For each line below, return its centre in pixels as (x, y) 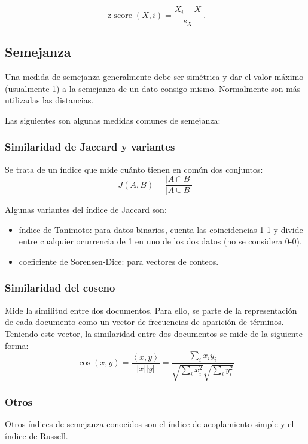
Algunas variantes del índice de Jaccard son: (86, 209)
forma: (17, 345)
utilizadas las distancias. (49, 100)
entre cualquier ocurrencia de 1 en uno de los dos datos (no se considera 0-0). (160, 241)
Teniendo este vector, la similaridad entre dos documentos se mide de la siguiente (154, 333)
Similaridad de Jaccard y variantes (90, 147)
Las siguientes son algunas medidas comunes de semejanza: (113, 120)
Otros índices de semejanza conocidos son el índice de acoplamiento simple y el (150, 423)
